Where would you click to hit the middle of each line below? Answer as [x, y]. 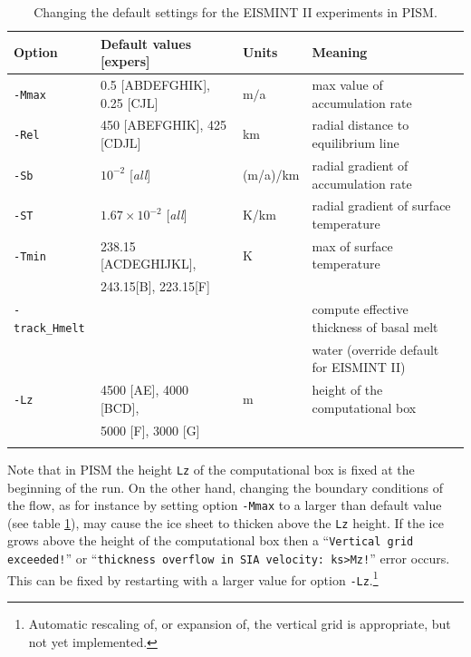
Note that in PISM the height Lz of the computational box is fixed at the [211, 469]
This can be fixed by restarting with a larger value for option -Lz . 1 [193, 578]
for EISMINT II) [359, 367]
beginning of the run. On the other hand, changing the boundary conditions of [225, 487]
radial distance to [360, 125]
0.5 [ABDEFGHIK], [155, 85]
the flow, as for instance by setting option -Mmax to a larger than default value [225, 505]
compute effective [360, 309]
